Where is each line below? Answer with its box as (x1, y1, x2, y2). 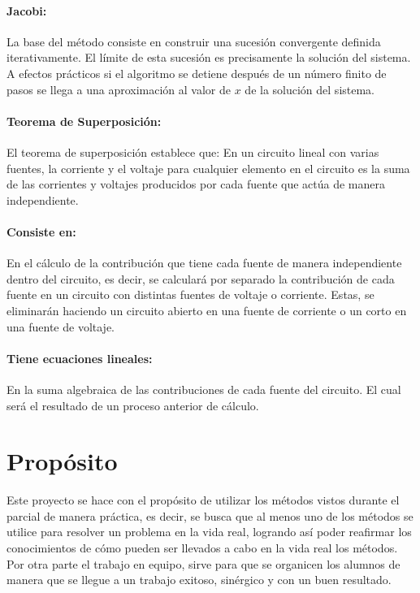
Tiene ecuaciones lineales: (6, 349, 153, 366)
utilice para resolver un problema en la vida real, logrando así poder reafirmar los (6, 523, 412, 540)
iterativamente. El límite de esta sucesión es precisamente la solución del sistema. (6, 49, 411, 66)
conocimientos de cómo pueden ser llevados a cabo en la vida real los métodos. (6, 539, 398, 556)
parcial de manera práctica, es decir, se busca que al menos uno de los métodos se (6, 507, 414, 524)
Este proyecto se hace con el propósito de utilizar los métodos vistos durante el (6, 491, 400, 509)
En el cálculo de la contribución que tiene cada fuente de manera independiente (6, 254, 402, 271)
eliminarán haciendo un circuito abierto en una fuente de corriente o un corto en (6, 301, 407, 318)
